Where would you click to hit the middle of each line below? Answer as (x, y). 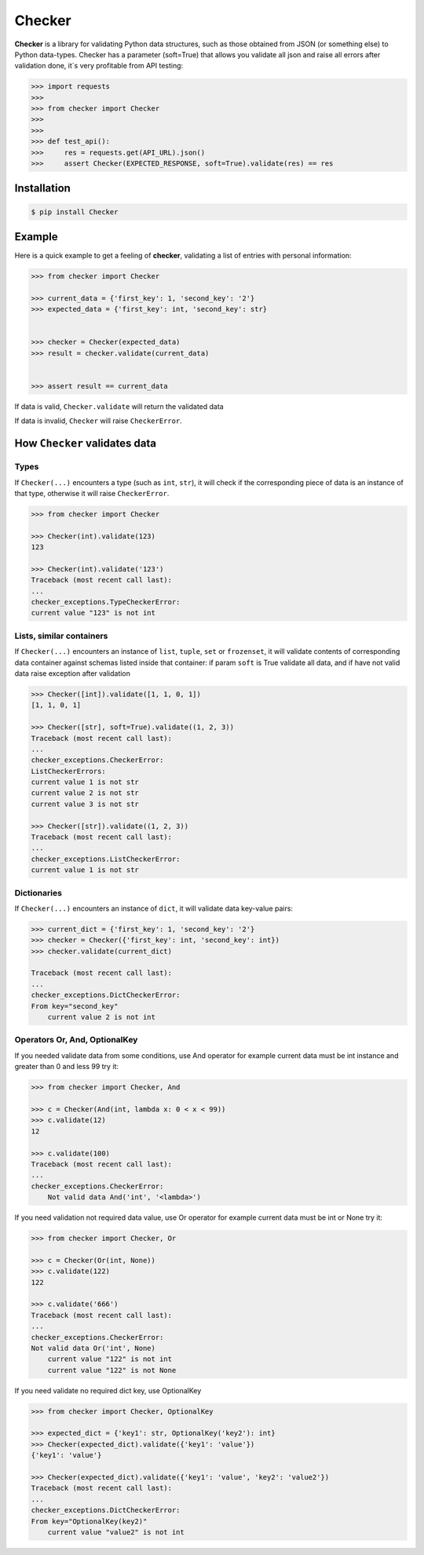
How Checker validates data (86, 444)
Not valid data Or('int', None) (93, 1348)
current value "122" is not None (112, 1370)
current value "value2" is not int (116, 1532)
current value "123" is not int (93, 613)
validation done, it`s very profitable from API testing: (99, 66)
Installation (42, 188)
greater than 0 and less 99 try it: (67, 1067)
